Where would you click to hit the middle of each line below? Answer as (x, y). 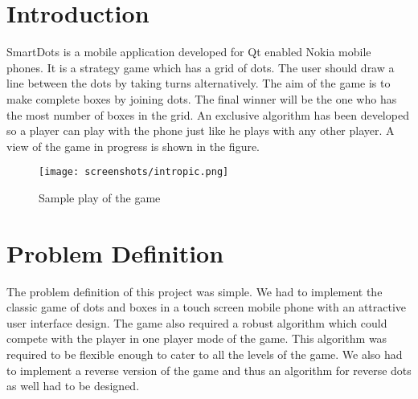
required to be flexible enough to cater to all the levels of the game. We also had (205, 354)
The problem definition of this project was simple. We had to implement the (195, 291)
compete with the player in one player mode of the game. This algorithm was (197, 338)
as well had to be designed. (73, 386)
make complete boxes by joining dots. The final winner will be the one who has (202, 98)
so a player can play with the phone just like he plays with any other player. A (201, 130)
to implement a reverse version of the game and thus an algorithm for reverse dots (209, 370)
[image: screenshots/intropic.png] (134, 172)
